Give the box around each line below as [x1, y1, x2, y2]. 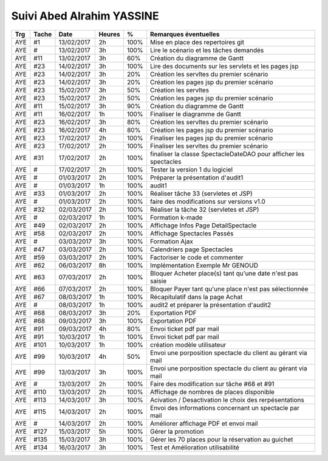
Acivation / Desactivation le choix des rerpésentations [149, 395, 305, 404]
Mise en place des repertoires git [149, 38, 245, 46]
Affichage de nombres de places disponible [149, 387, 275, 396]
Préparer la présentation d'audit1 [149, 173, 244, 182]
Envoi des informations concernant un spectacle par [149, 403, 300, 412]
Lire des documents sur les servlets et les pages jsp [149, 61, 299, 70]
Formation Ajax [149, 237, 194, 246]
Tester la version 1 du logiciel [149, 165, 233, 173]
